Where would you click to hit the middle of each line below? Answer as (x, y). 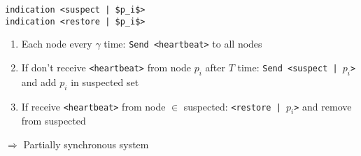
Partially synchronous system (86, 144)
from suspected (54, 121)
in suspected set (105, 81)
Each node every (57, 44)
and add (39, 81)
